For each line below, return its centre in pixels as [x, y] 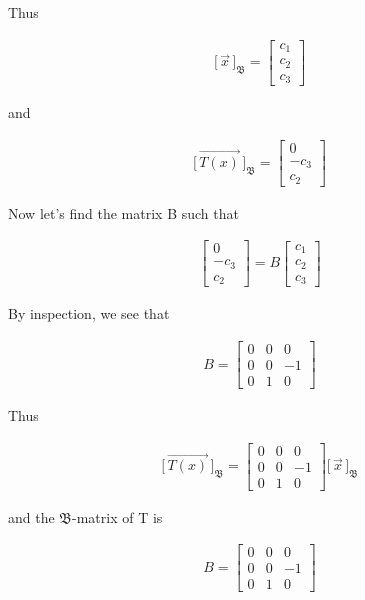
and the [31, 516]
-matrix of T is [117, 516]
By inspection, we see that [89, 313]
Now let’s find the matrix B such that [123, 212]
